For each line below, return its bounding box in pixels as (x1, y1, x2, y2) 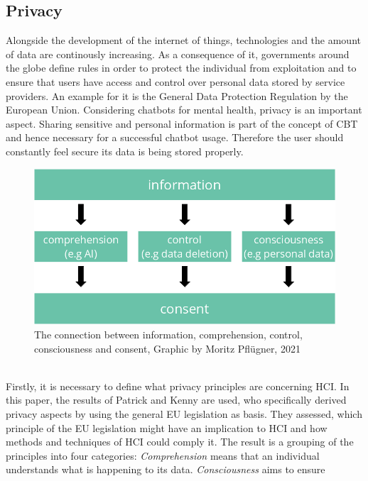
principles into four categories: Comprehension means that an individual (6, 448, 320, 463)
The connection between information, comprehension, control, (34, 326, 303, 341)
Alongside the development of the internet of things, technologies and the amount (6, 33, 361, 48)
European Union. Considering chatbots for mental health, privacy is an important (6, 102, 362, 117)
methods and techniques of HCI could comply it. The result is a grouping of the (6, 434, 354, 449)
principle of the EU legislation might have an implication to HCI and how (6, 420, 328, 435)
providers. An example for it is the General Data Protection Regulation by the (6, 88, 348, 103)
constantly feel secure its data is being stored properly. (6, 143, 244, 158)
